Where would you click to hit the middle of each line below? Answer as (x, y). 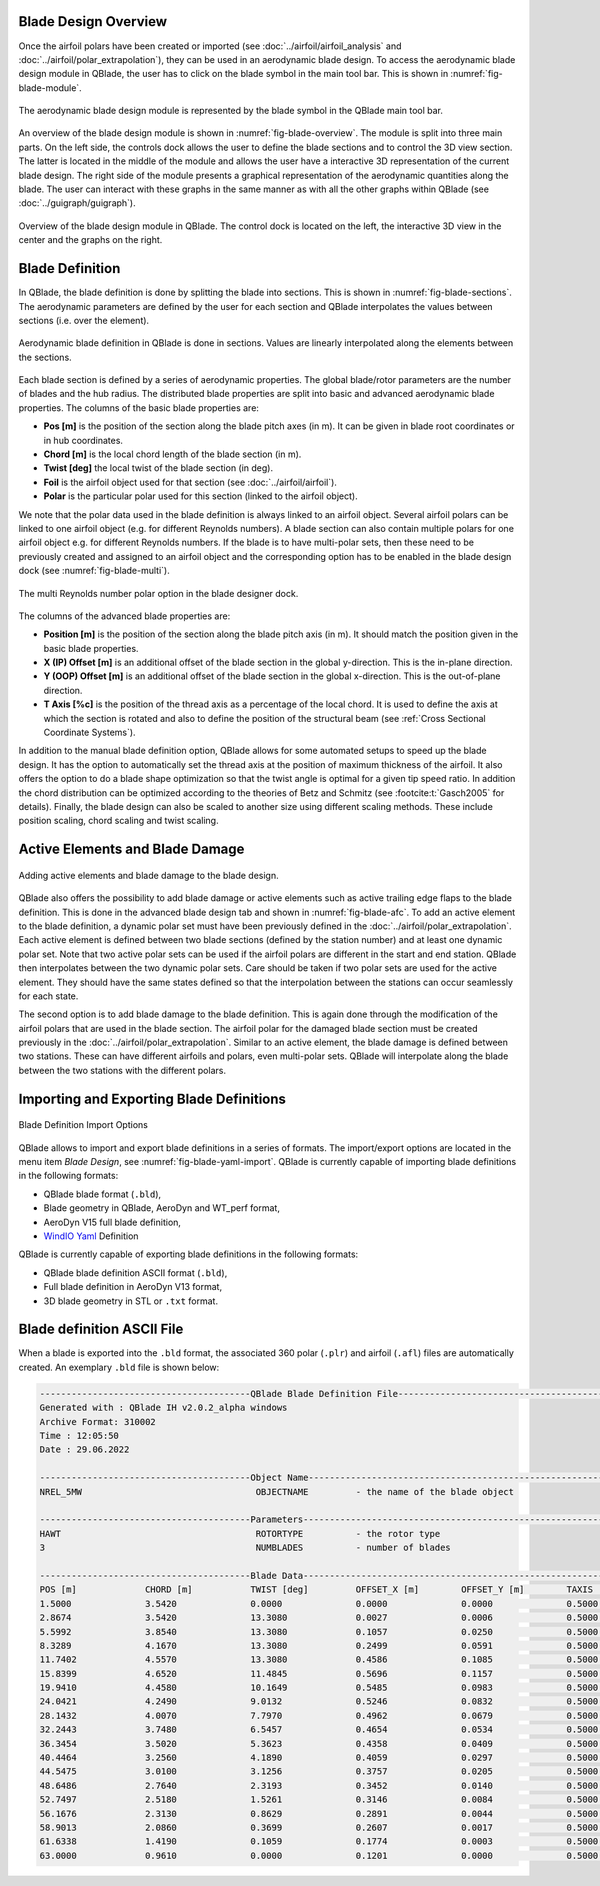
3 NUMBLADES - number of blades (245, 1548)
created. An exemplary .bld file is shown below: (119, 1367)
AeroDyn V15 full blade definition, (112, 1222)
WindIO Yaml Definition (91, 1236)
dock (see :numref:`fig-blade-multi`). (94, 571)
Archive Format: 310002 (98, 1421)
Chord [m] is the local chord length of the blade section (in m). (172, 454)
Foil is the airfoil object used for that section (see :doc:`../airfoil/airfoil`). (190, 482)
